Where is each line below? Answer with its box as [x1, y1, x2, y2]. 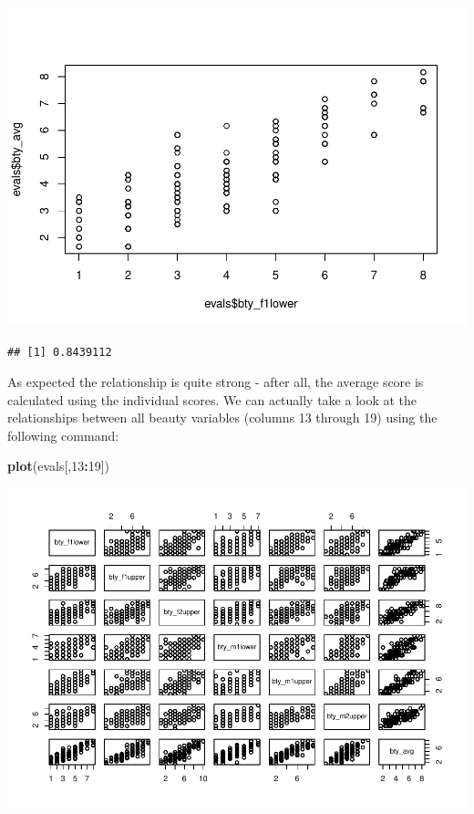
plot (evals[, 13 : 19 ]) [7, 456, 110, 475]
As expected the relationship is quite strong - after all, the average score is [7, 372, 424, 391]
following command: [7, 425, 119, 444]
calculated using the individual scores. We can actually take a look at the [7, 390, 417, 409]
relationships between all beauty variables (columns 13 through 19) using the [7, 408, 438, 427]
